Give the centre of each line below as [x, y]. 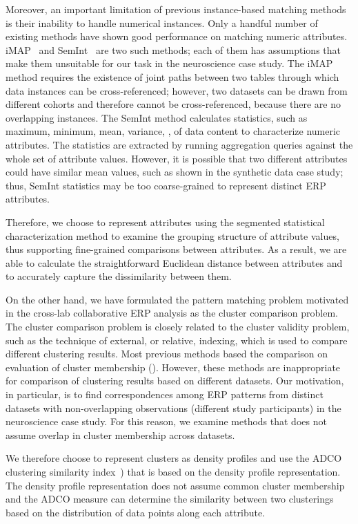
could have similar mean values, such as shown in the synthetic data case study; [175, 172]
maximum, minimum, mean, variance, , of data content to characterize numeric [173, 131]
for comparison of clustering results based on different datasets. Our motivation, [175, 381]
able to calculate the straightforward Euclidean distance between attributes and [174, 262]
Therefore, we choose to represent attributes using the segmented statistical [165, 222]
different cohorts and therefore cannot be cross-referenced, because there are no [173, 104]
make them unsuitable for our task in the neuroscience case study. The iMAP [169, 63]
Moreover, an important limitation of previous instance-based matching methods [176, 9]
